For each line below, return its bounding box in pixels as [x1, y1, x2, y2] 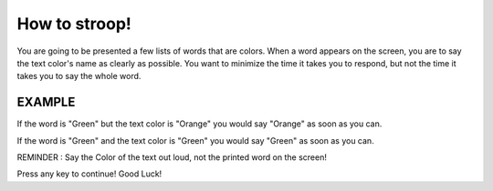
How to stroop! [16, 14, 132, 34]
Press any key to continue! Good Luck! [16, 168, 163, 179]
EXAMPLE [16, 95, 76, 110]
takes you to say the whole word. [16, 71, 142, 82]
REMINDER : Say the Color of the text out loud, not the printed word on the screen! [16, 152, 328, 163]
